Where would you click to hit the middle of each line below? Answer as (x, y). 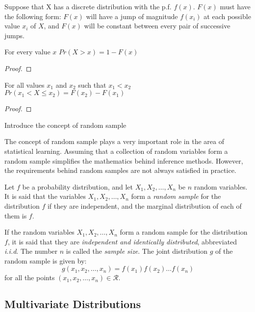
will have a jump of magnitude (132, 16)
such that (92, 84)
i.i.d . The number (31, 251)
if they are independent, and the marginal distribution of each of (144, 205)
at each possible (227, 16)
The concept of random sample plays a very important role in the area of (114, 141)
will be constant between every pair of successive (157, 26)
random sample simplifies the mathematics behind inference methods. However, (124, 160)
